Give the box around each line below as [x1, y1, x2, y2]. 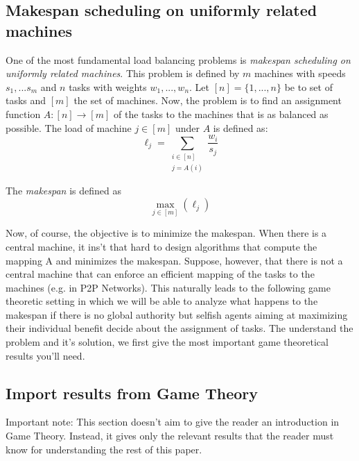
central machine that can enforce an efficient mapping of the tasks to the [6, 267, 315, 281]
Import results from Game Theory [6, 382, 259, 403]
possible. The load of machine [6, 120, 132, 135]
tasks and [6, 93, 46, 108]
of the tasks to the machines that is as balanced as [114, 106, 329, 121]
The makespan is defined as [6, 183, 121, 198]
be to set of [284, 79, 333, 94]
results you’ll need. [6, 348, 85, 362]
